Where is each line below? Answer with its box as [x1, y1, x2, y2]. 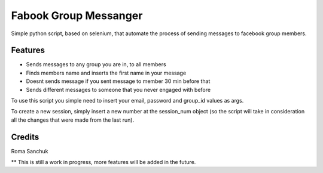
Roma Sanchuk [11, 147, 48, 155]
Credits [11, 132, 39, 142]
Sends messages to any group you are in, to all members [26, 61, 167, 68]
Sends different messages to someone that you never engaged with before [26, 86, 211, 93]
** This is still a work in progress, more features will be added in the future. [11, 159, 196, 166]
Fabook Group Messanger [11, 9, 143, 22]
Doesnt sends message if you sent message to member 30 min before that [26, 78, 211, 85]
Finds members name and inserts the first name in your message [26, 69, 187, 76]
